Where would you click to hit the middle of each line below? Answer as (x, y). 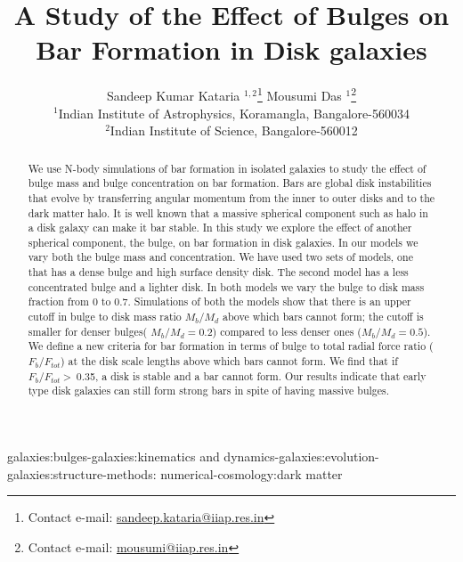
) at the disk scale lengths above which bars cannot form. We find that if (229, 361)
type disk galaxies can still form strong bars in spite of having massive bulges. (209, 391)
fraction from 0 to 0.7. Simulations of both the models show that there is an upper (219, 301)
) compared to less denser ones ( (287, 331)
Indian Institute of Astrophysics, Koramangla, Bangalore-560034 (234, 113)
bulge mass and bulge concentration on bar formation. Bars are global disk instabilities (230, 183)
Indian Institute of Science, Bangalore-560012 (234, 130)
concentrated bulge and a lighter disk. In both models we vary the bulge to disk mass (226, 286)
